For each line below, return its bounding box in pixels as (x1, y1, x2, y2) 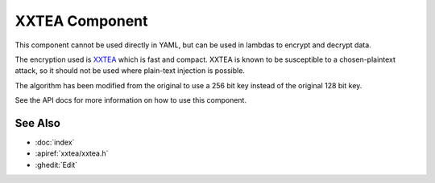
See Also (14, 116, 60, 130)
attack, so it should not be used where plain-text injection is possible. (14, 66, 246, 75)
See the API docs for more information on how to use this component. (14, 96, 247, 105)
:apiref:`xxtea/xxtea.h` (35, 148, 109, 158)
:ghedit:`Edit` (35, 160, 78, 169)
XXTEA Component (14, 12, 148, 30)
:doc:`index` (35, 137, 75, 148)
